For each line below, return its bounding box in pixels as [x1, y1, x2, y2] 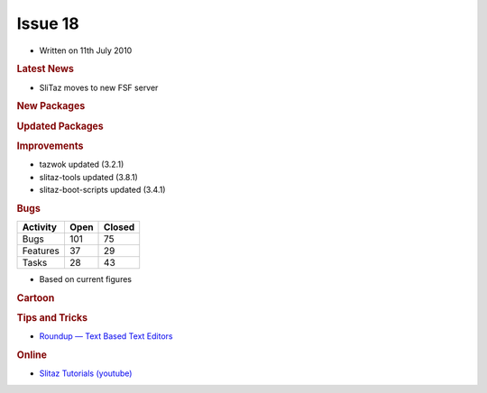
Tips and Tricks [16, 312, 88, 324]
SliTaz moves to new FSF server [39, 82, 159, 93]
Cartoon [16, 291, 55, 304]
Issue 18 [16, 14, 80, 33]
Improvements [16, 140, 84, 152]
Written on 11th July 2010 [39, 45, 133, 56]
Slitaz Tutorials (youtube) [39, 368, 133, 379]
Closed [104, 221, 135, 233]
